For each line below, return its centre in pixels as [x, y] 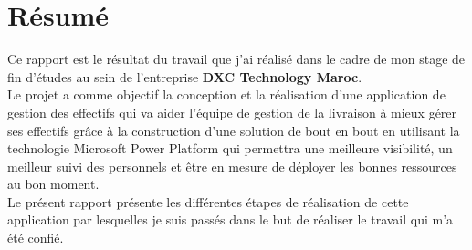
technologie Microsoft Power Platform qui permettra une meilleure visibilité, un [230, 148]
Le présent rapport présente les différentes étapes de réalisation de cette [208, 201]
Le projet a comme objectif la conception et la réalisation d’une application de [226, 94]
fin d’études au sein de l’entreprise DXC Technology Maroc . [185, 76]
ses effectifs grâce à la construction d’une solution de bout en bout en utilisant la [234, 130]
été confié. [36, 238]
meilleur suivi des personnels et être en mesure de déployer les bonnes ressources [232, 166]
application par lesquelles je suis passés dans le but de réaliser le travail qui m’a [231, 219]
